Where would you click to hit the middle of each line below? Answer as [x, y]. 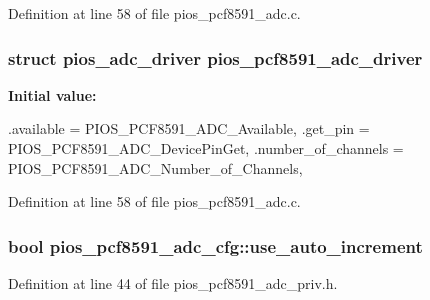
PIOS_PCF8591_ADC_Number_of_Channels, [155, 167]
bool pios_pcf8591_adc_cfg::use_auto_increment [215, 245]
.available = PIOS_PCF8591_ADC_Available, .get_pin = [189, 128]
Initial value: [52, 94]
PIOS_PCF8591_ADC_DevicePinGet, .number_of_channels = [206, 148]
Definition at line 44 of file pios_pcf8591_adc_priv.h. [173, 283]
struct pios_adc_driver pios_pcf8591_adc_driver [215, 57]
